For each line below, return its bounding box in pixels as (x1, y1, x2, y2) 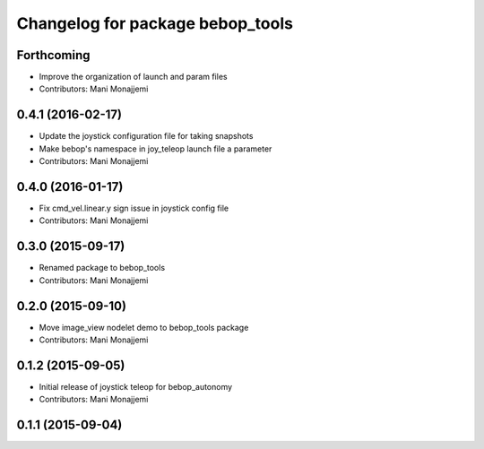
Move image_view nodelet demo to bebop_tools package (39, 322, 249, 332)
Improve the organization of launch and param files (39, 72, 228, 82)
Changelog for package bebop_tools (16, 13, 293, 33)
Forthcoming (16, 47, 91, 63)
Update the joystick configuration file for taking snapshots (39, 131, 254, 142)
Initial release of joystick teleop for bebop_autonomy (39, 381, 233, 392)
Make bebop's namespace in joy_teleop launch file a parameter (39, 143, 272, 154)
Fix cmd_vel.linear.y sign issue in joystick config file (39, 203, 229, 214)
